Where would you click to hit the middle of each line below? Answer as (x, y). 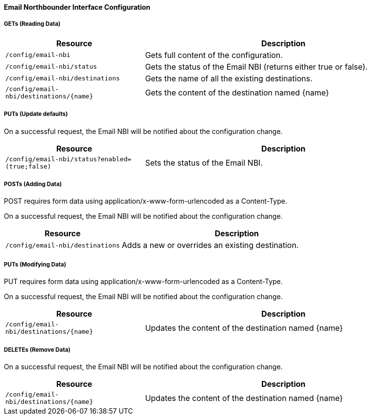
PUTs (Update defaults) (36, 114)
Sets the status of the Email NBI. (204, 162)
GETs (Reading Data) (32, 24)
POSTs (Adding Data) (33, 184)
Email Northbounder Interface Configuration (77, 7)
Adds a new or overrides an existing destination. (210, 245)
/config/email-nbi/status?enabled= (68, 159)
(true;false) (28, 166)
